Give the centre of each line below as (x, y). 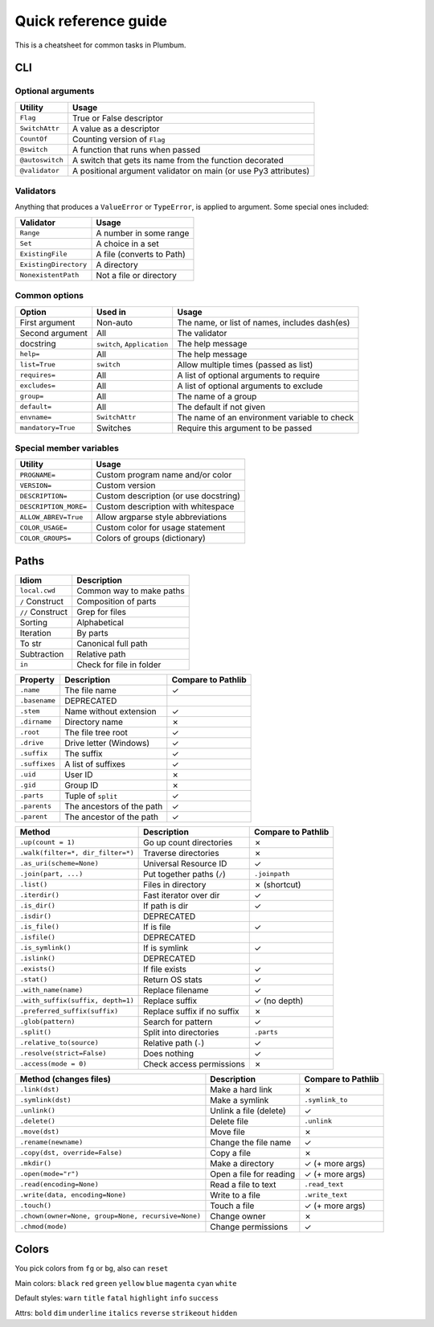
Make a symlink (240, 1100)
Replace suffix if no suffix (192, 1011)
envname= (36, 418)
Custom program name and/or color (164, 475)
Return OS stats (173, 979)
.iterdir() (40, 895)
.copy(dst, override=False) (71, 1153)
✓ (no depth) (279, 1001)
